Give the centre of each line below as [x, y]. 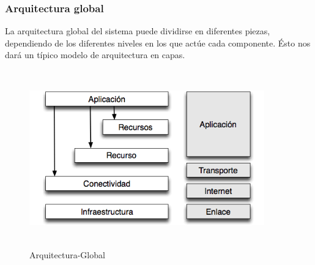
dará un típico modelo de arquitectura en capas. [95, 55]
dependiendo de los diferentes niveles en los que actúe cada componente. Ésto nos [158, 43]
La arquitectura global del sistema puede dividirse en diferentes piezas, [138, 31]
